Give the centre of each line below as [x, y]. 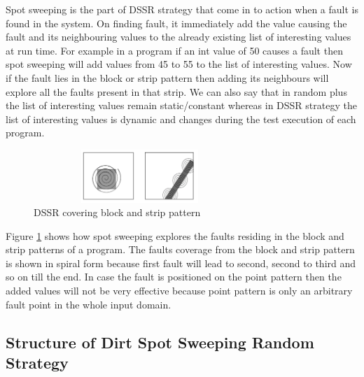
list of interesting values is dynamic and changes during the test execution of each [181, 119]
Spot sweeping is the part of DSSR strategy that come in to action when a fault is [182, 9]
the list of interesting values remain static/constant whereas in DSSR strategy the [181, 105]
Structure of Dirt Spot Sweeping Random [160, 342]
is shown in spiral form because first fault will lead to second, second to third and [181, 263]
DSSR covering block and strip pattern [117, 212]
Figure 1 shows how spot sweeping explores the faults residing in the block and [175, 235]
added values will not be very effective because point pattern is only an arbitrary [179, 291]
